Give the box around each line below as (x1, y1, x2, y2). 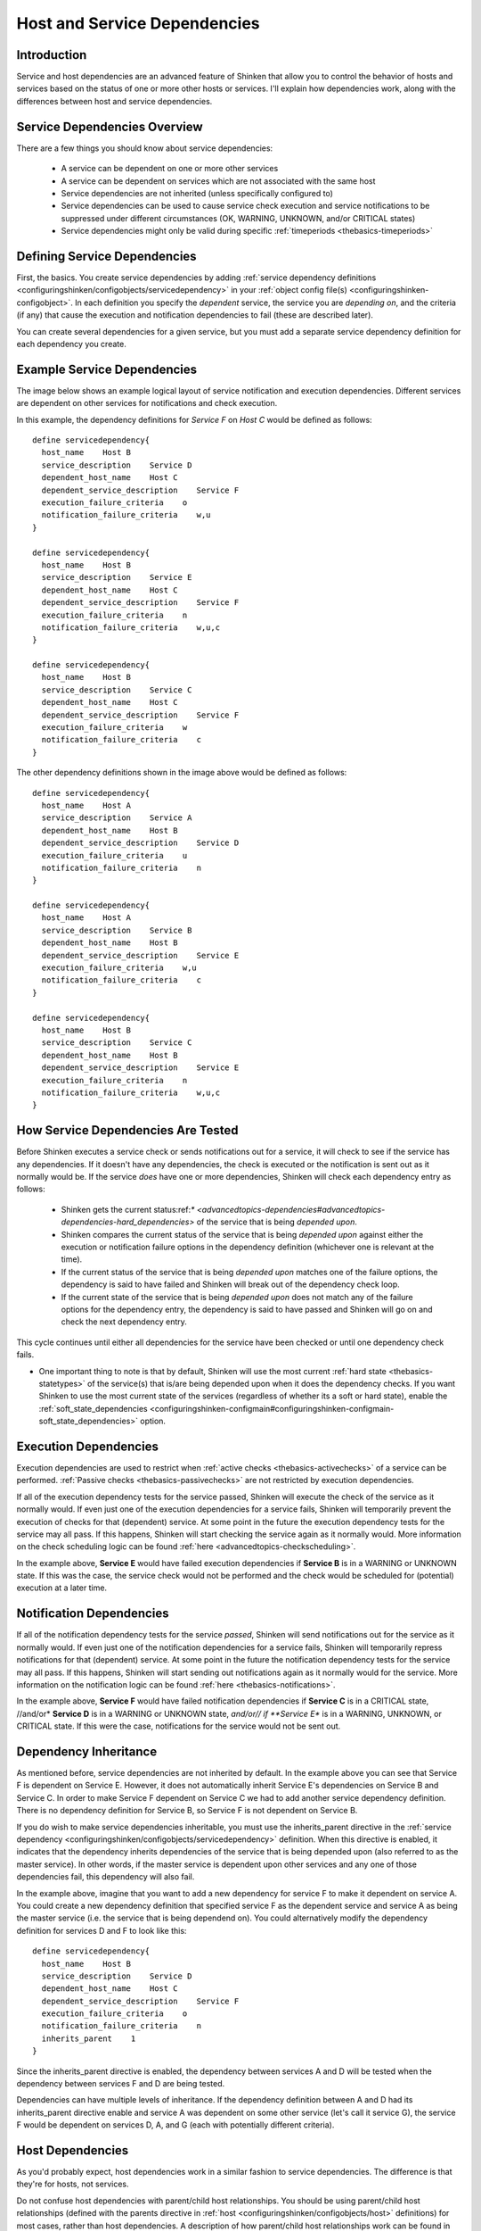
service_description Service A (41, 813, 192, 823)
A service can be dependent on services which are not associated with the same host (61, 175, 376, 187)
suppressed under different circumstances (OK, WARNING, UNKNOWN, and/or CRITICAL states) (61, 212, 416, 223)
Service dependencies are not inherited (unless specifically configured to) (61, 187, 334, 198)
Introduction (16, 47, 87, 62)
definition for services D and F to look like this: (16, 1925, 187, 1936)
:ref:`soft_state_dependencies (38, 1403, 148, 1414)
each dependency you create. (16, 338, 126, 349)
